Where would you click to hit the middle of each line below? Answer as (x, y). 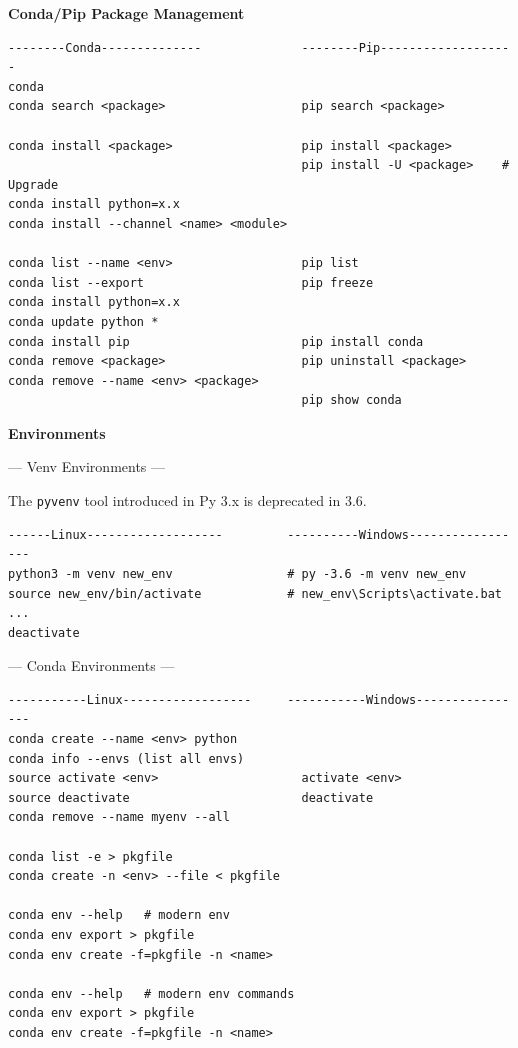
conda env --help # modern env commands (151, 993)
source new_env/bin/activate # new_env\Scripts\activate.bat (255, 593)
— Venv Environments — (87, 466)
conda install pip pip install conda (216, 341)
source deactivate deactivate (191, 797)
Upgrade (33, 184)
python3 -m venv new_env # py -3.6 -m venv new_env (237, 573)
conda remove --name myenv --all (119, 817)
